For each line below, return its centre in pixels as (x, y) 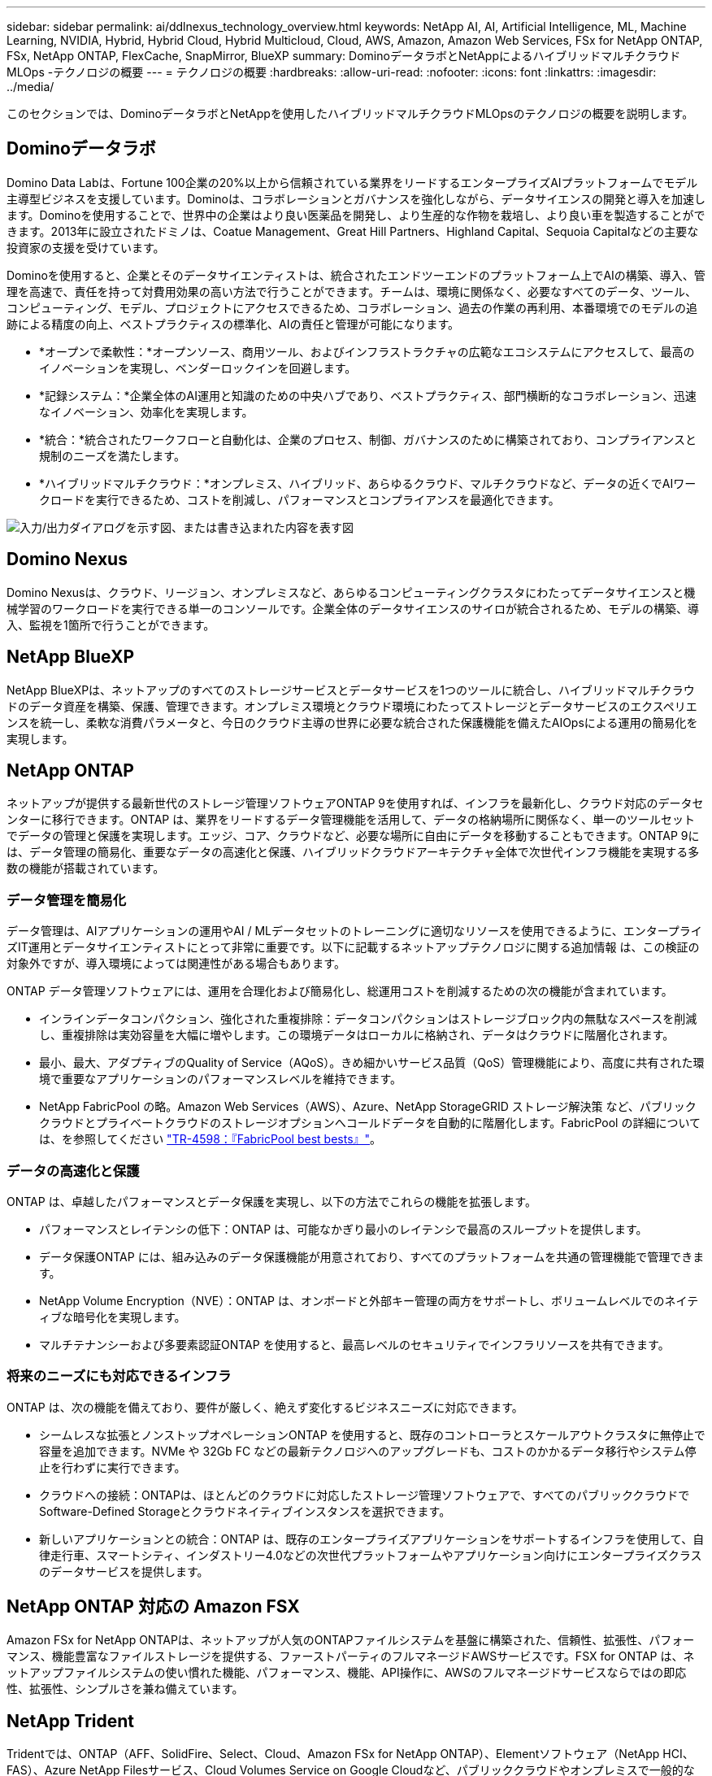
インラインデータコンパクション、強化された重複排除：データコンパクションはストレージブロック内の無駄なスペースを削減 (368, 1019)
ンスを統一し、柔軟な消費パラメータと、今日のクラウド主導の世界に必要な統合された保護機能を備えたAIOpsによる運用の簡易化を (352, 722)
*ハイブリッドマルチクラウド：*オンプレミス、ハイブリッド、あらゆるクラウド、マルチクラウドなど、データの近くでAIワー (368, 483)
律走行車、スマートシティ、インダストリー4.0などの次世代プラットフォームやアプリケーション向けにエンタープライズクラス (371, 1555)
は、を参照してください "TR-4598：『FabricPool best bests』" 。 (211, 1139)
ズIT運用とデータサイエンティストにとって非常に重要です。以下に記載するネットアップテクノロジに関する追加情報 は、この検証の (353, 947)
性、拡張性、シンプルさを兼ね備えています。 (125, 1689)
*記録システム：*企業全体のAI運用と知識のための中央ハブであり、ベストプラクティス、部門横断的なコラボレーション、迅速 (368, 395)
